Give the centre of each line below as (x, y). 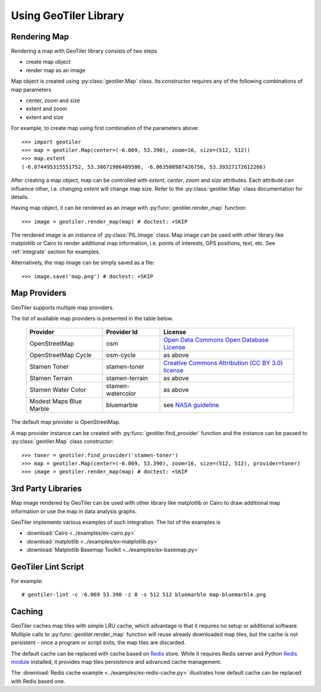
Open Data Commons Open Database (216, 340)
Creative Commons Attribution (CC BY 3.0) (224, 363)
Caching (27, 612)
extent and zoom (47, 109)
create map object (48, 62)
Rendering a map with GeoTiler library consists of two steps (84, 51)
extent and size (45, 117)
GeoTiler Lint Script (48, 567)
